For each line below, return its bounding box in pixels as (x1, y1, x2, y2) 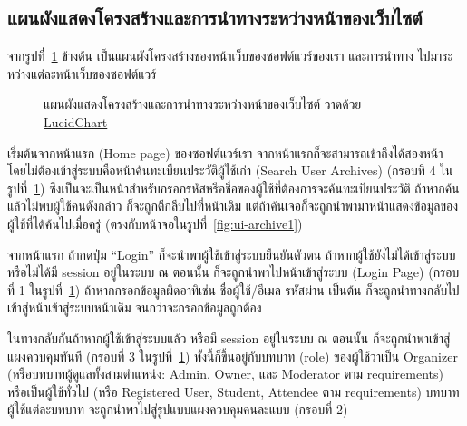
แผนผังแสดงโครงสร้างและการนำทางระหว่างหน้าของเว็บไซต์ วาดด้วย (44, 94, 362, 114)
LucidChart (44, 112, 108, 131)
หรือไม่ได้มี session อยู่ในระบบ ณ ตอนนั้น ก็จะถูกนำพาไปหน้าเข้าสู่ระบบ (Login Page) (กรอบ (7, 263, 460, 282)
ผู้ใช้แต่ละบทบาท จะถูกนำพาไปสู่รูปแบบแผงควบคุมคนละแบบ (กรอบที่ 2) (7, 400, 348, 419)
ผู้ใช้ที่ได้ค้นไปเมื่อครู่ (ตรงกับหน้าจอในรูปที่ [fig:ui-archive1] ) (7, 213, 303, 233)
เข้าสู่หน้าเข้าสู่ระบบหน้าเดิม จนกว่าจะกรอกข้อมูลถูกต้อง (7, 298, 262, 317)
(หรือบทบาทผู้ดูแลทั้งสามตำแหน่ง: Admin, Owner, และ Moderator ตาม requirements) (7, 364, 443, 383)
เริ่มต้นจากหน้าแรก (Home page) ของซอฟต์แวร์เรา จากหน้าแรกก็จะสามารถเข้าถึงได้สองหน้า (7, 143, 443, 162)
